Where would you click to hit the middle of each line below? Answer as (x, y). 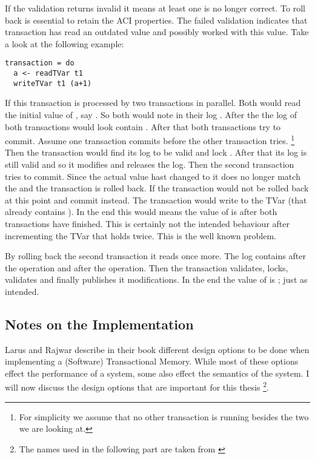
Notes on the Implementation (99, 324)
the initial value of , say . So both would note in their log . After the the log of (151, 114)
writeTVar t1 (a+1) (53, 83)
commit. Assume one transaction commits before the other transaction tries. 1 (150, 140)
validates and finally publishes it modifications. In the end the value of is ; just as (156, 279)
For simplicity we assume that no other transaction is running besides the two (164, 416)
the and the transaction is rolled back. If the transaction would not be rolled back (157, 188)
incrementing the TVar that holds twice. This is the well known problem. (141, 235)
